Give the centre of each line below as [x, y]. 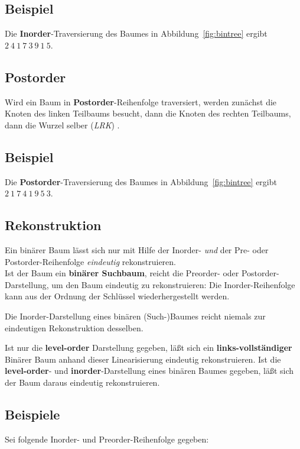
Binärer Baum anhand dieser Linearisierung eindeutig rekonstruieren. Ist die [143, 359]
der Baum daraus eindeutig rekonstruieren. [82, 382]
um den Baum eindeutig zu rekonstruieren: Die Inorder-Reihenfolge [173, 284]
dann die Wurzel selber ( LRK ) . [62, 125]
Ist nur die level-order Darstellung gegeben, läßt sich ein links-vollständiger [149, 348]
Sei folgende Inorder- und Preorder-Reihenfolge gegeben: [107, 439]
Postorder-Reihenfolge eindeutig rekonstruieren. [90, 261]
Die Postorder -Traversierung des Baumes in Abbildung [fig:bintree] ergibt [141, 181]
